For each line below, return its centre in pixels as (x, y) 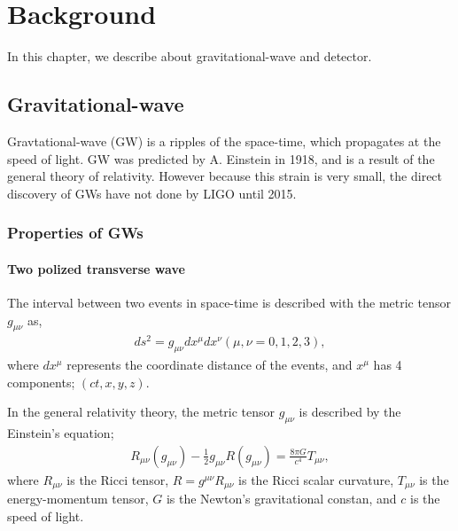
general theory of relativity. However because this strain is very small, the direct (225, 176)
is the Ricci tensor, (118, 479)
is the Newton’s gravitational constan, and (281, 499)
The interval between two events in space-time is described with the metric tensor (229, 302)
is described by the (350, 412)
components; (41, 382)
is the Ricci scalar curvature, (316, 479)
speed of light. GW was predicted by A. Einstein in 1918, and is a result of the (221, 158)
